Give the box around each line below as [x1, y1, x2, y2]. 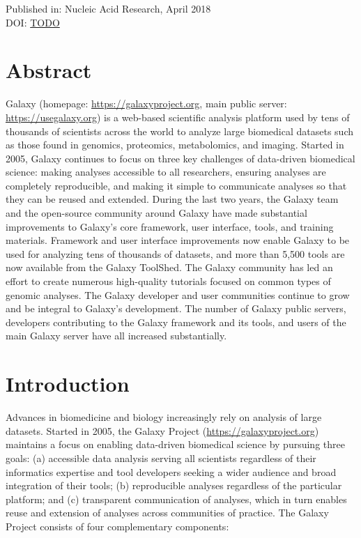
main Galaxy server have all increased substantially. [6, 328, 227, 343]
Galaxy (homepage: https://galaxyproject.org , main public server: [6, 96, 287, 111]
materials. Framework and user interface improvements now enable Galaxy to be [6, 233, 350, 247]
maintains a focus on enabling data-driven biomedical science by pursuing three [6, 437, 345, 452]
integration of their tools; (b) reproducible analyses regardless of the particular [6, 478, 342, 493]
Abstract [6, 56, 92, 84]
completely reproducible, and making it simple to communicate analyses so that [6, 178, 347, 192]
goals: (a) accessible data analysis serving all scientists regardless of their [6, 450, 316, 465]
